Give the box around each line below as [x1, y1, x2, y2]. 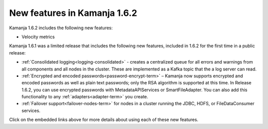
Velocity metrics [21, 34, 55, 40]
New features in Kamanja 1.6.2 [9, 7, 137, 18]
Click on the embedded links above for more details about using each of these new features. [9, 117, 199, 123]
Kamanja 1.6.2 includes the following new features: [9, 25, 113, 31]
